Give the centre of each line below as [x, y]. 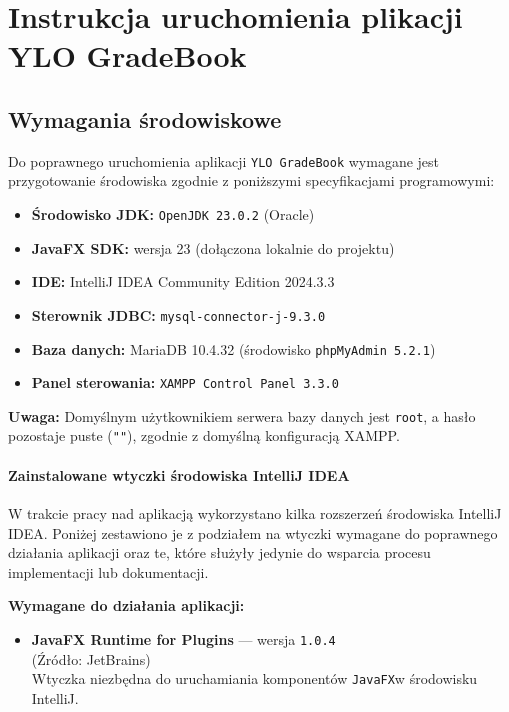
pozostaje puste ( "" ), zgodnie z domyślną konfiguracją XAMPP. [204, 435]
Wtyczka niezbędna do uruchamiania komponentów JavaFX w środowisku [254, 678]
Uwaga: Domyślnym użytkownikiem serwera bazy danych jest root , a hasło [242, 415]
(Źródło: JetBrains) [91, 658]
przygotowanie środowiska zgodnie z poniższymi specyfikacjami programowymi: [251, 180]
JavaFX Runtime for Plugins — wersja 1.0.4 [183, 638]
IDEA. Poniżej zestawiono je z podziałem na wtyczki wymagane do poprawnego [253, 532]
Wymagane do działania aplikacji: [126, 605]
